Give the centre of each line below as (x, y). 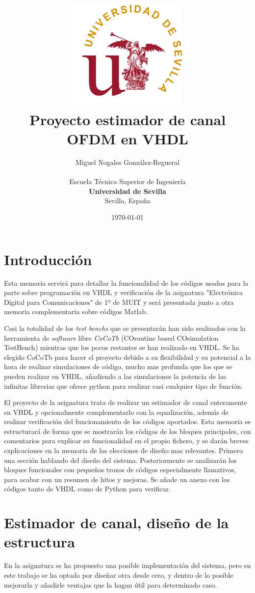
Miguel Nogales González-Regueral (127, 162)
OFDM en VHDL (127, 139)
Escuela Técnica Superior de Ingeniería (127, 181)
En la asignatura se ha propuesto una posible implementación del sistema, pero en (127, 565)
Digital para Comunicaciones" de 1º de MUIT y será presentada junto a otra (119, 302)
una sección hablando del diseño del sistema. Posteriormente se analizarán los (120, 460)
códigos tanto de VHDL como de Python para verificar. (87, 489)
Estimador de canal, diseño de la (116, 523)
